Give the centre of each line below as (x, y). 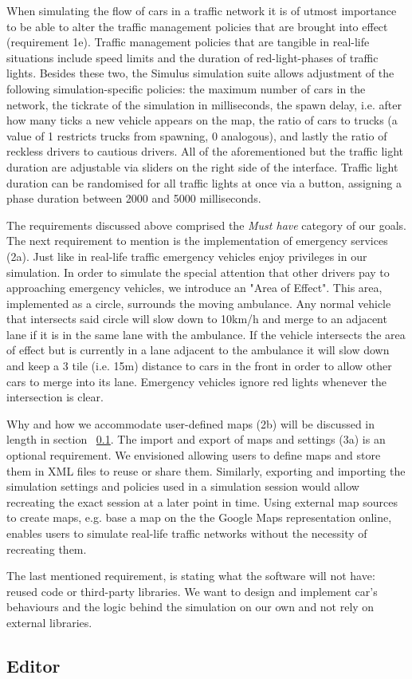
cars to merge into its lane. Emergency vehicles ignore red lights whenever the (197, 381)
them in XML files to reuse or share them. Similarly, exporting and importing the (206, 470)
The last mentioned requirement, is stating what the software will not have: (191, 576)
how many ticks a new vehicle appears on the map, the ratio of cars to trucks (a (202, 120)
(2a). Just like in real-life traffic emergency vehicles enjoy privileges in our (187, 256)
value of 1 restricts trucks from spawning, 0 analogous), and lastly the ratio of (197, 135)
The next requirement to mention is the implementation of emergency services (197, 241)
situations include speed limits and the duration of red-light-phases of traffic (192, 57)
